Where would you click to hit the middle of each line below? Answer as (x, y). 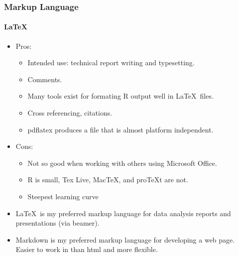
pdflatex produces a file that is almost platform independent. (120, 129)
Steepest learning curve (63, 196)
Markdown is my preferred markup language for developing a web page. (125, 239)
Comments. (45, 79)
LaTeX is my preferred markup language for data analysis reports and (123, 213)
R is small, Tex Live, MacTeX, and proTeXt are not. (108, 180)
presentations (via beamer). (58, 223)
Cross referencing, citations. (70, 113)
